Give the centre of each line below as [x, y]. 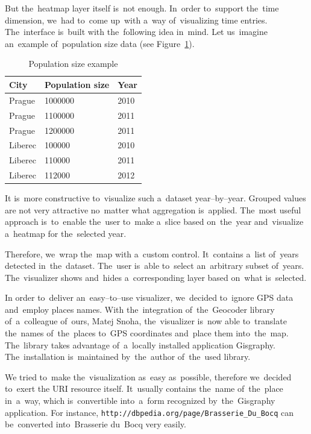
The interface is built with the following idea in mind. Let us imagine [136, 32]
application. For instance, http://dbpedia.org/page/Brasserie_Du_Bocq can [149, 412]
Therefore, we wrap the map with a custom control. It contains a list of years [152, 253]
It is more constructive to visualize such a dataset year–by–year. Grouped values [155, 198]
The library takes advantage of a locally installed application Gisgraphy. [140, 344]
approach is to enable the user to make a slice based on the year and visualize [154, 222]
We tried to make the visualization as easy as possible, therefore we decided [148, 376]
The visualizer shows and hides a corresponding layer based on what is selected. [156, 277]
